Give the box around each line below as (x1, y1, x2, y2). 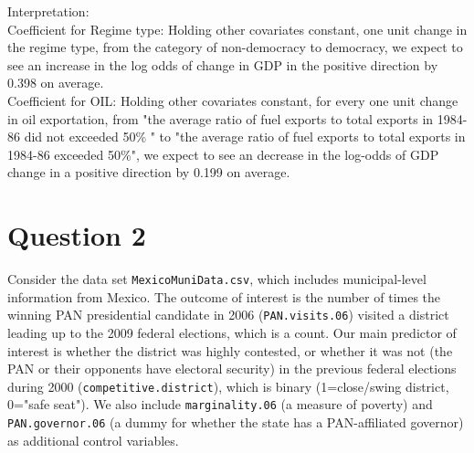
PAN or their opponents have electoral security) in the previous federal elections (7, 359, 457, 378)
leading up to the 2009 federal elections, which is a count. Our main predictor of (7, 322, 457, 342)
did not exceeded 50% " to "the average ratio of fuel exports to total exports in (24, 127, 466, 146)
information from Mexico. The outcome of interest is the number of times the (7, 287, 441, 306)
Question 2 (7, 216, 146, 254)
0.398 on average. (7, 73, 104, 92)
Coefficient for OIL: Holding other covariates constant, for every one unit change (7, 90, 458, 110)
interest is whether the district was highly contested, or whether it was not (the (7, 341, 453, 360)
